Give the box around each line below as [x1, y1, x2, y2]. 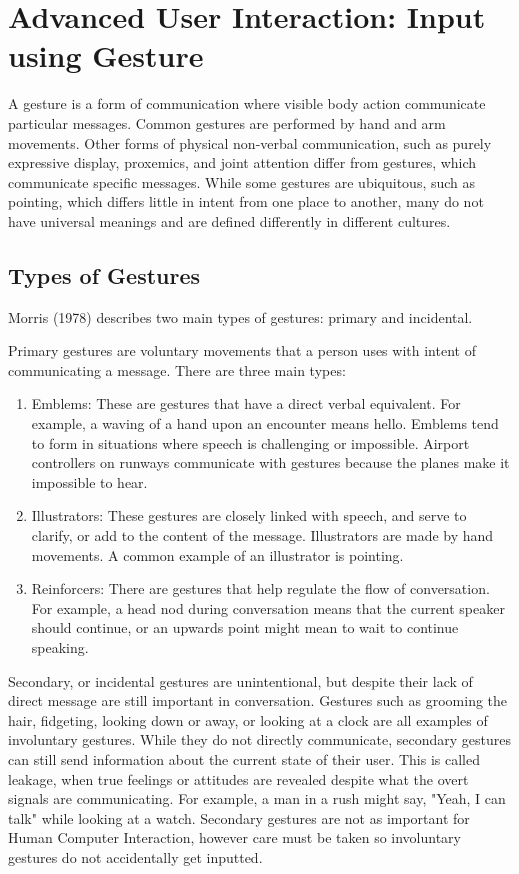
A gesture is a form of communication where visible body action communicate [8, 93, 486, 114]
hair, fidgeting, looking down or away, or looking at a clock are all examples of [8, 709, 488, 730]
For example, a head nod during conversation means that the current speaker [31, 597, 505, 618]
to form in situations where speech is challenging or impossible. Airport [31, 432, 470, 453]
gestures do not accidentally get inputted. [8, 846, 263, 867]
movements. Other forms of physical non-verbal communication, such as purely [8, 132, 492, 153]
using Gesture [8, 35, 204, 76]
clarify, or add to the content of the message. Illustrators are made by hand [31, 525, 494, 546]
